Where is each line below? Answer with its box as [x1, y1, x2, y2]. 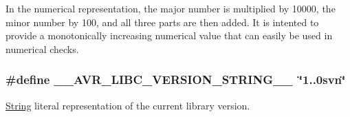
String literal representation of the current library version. [6, 98, 250, 112]
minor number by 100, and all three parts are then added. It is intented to [6, 14, 319, 29]
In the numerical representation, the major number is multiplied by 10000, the [6, 1, 336, 15]
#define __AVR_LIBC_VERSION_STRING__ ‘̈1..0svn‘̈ [6, 71, 346, 88]
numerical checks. [6, 41, 79, 56]
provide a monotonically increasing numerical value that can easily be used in [6, 28, 333, 43]
